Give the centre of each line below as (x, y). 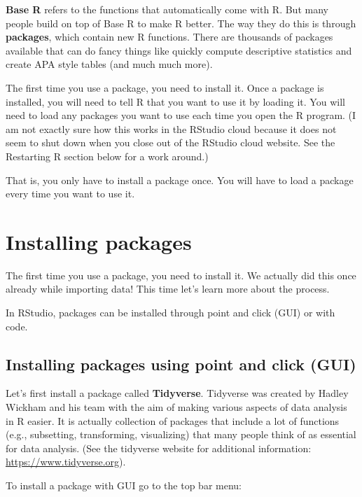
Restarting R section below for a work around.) (107, 156)
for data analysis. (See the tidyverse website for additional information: (159, 448)
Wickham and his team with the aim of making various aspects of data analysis (176, 407)
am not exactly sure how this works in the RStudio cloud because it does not (171, 128)
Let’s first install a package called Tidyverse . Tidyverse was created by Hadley (177, 393)
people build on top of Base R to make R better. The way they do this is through (181, 23)
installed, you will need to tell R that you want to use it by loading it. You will (175, 101)
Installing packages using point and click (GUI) (181, 364)
